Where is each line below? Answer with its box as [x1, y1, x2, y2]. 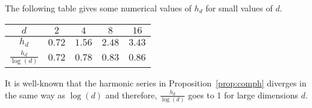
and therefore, [105, 88, 158, 101]
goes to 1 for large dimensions [188, 88, 298, 101]
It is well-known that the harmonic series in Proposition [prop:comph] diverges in [5, 77, 307, 89]
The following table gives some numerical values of [5, 2, 192, 14]
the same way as [5, 88, 66, 101]
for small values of [205, 2, 273, 14]
